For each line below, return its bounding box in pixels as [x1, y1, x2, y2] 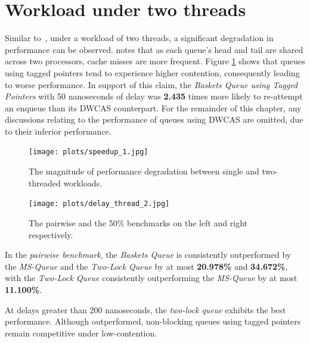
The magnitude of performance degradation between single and [29, 165, 259, 177]
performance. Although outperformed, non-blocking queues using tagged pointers [5, 315, 301, 328]
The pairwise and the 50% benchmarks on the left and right [29, 216, 247, 229]
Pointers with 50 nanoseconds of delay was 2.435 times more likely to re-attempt [5, 90, 303, 102]
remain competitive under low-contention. [5, 326, 157, 339]
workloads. [63, 176, 103, 189]
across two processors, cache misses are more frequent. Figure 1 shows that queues [5, 55, 305, 67]
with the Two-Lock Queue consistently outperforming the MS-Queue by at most [5, 272, 297, 284]
